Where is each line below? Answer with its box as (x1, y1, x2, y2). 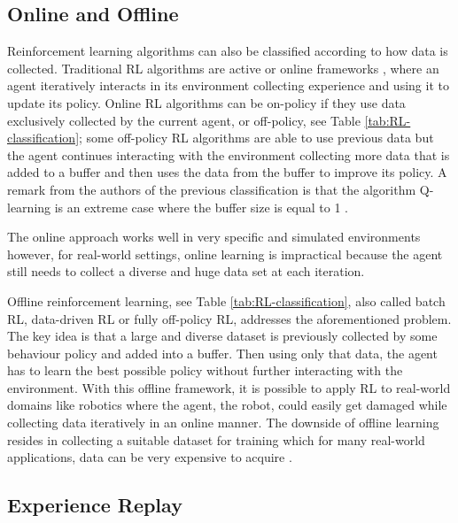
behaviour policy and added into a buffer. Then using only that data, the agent (7, 343, 438, 362)
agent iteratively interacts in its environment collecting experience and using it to (7, 76, 449, 95)
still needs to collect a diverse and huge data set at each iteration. (7, 262, 365, 281)
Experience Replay (7, 491, 182, 519)
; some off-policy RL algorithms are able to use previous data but (79, 128, 434, 147)
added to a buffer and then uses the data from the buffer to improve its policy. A (7, 163, 447, 181)
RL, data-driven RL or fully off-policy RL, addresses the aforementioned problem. (7, 309, 452, 327)
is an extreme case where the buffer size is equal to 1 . (54, 197, 349, 216)
